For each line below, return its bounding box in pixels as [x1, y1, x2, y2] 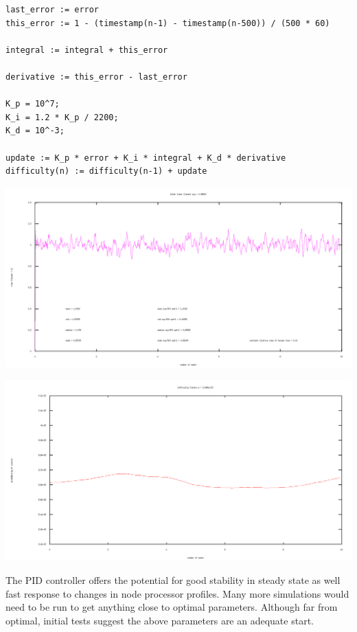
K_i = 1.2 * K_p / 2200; [5, 112, 119, 122]
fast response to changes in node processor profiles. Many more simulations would [5, 586, 349, 600]
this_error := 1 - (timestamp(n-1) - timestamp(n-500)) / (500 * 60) [5, 18, 330, 28]
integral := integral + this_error [5, 45, 168, 55]
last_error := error [5, 5, 100, 14]
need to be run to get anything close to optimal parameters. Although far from [5, 600, 338, 614]
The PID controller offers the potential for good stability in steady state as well [5, 573, 341, 587]
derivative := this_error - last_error [5, 71, 187, 82]
